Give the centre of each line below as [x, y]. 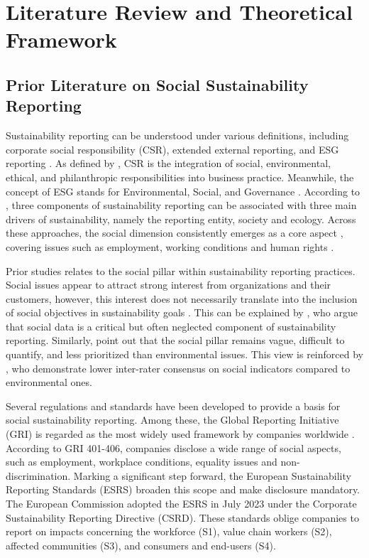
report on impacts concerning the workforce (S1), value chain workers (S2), [169, 531]
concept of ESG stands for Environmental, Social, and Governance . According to [183, 191]
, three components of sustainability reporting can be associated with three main [181, 205]
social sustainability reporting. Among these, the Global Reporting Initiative [172, 420]
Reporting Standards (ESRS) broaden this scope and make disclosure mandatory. [183, 489]
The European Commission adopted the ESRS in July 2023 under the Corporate [181, 503]
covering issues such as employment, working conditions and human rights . [170, 246]
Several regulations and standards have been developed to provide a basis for [173, 406]
